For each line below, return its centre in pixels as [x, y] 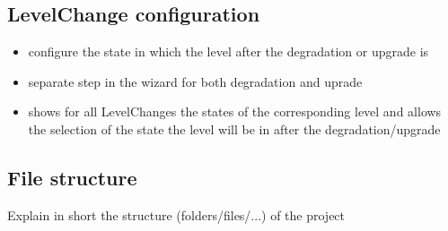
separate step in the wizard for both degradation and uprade [195, 81]
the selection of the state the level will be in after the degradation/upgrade [234, 128]
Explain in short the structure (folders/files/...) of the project [176, 214]
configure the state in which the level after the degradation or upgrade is [228, 51]
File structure [72, 177]
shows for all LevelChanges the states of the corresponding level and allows [235, 111]
